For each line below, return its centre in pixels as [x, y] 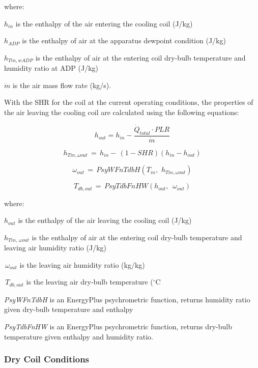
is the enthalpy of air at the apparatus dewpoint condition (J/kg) [124, 40]
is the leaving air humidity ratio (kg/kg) [82, 264]
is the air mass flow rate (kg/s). [62, 85]
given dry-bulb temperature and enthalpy [69, 309]
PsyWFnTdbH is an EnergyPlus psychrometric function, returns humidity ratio [127, 299]
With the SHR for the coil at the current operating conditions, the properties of [129, 102]
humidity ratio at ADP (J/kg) [51, 68]
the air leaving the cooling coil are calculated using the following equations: [122, 112]
